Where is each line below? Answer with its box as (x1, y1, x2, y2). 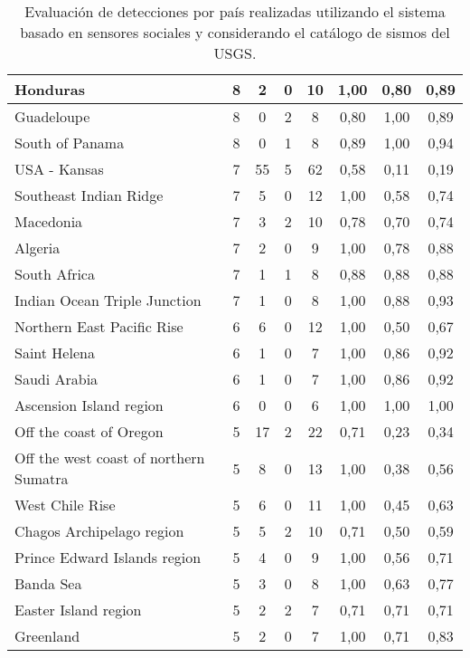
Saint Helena (14, 342, 95, 363)
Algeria (14, 237, 61, 258)
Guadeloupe (14, 106, 90, 127)
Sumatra (14, 468, 69, 489)
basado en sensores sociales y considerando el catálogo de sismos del (20, 22, 450, 43)
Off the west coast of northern (14, 447, 205, 468)
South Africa (14, 263, 95, 284)
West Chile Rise (14, 494, 116, 515)
